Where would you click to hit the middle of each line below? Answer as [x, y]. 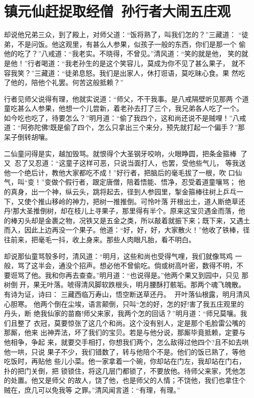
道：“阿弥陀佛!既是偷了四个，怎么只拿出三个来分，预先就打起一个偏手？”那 [125, 127]
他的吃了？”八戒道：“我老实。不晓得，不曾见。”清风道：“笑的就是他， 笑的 [123, 53]
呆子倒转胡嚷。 [28, 137]
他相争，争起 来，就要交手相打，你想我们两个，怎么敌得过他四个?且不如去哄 [127, 342]
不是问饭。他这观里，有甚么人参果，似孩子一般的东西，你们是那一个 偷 [131, 44]
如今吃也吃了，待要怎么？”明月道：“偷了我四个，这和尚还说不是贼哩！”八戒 [125, 117]
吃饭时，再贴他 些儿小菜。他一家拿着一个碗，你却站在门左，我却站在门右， [125, 361]
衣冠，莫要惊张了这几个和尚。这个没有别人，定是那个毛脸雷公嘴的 [139, 323]
